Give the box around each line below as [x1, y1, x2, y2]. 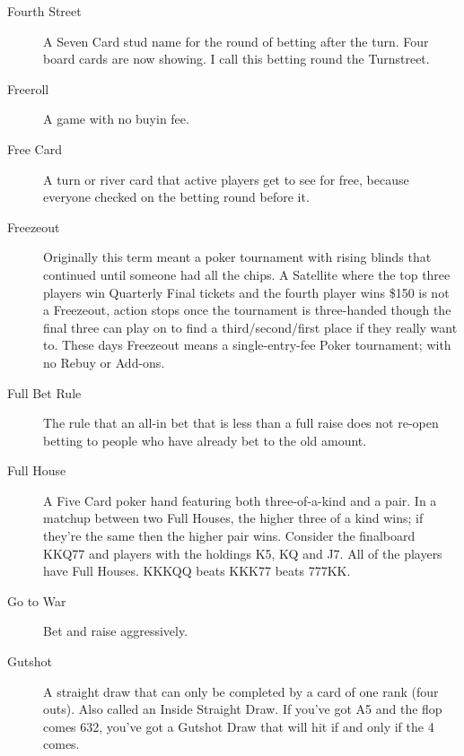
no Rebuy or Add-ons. [43, 352, 165, 371]
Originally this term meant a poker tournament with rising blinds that [43, 248, 432, 266]
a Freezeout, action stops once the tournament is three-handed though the [43, 300, 451, 319]
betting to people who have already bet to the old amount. [43, 430, 367, 449]
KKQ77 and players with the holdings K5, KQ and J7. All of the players [43, 543, 442, 562]
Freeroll [7, 79, 49, 98]
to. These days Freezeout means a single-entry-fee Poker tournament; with [43, 335, 451, 354]
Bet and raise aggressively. [43, 621, 188, 640]
